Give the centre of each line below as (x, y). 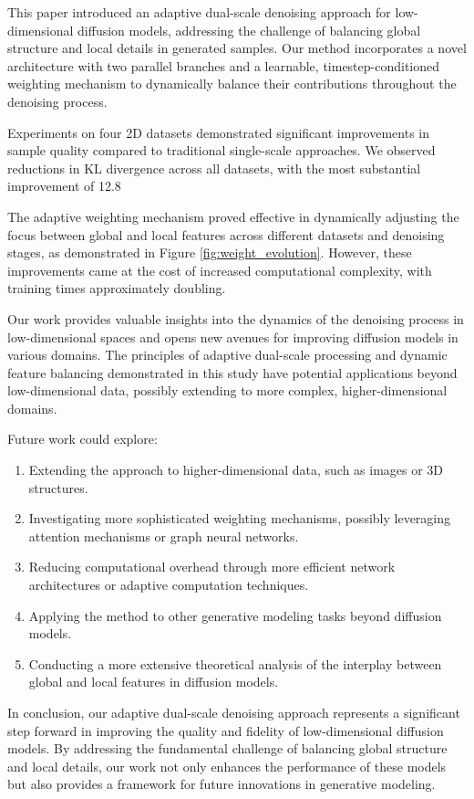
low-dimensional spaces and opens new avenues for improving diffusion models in (233, 336)
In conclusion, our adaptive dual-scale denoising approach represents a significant (234, 712)
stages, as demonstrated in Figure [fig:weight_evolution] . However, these (210, 252)
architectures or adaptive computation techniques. (169, 585)
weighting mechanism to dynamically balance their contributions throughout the (232, 84)
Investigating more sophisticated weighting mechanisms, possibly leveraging (240, 518)
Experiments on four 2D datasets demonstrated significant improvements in (219, 132)
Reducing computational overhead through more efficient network (212, 567)
